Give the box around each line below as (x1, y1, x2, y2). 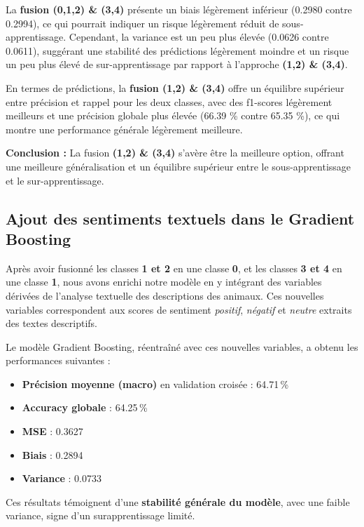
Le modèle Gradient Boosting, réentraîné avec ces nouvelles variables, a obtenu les (6, 339, 358, 354)
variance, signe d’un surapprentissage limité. (6, 508, 195, 523)
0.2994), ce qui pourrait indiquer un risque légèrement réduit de (6, 15, 279, 30)
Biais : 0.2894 (22, 447, 83, 462)
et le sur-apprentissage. (6, 173, 104, 187)
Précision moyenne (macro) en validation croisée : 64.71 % (22, 376, 289, 391)
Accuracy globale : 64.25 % (22, 400, 148, 415)
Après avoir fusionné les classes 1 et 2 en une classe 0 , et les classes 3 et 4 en (6, 260, 342, 275)
